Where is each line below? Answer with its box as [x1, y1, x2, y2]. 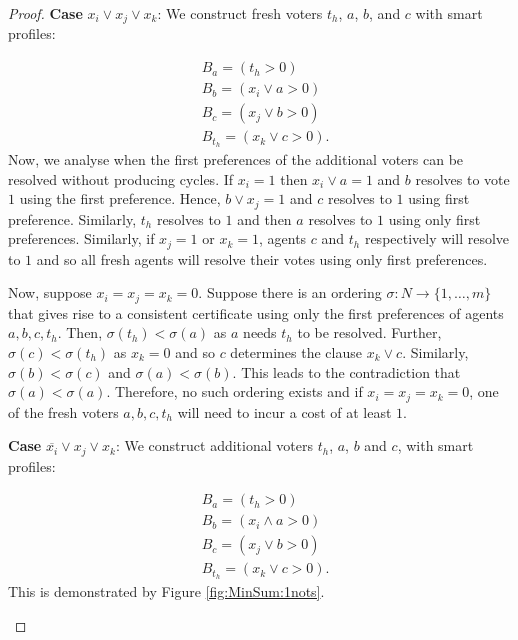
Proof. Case [8, 3, 83, 23]
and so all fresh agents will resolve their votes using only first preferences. [36, 248, 488, 269]
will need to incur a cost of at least [177, 401, 392, 422]
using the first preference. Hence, [19, 188, 221, 209]
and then [237, 208, 292, 229]
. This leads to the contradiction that [232, 361, 461, 382]
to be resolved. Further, [297, 322, 442, 343]
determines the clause [230, 341, 362, 362]
